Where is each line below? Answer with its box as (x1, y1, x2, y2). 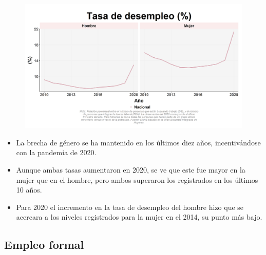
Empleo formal (4, 237, 84, 252)
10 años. (16, 184, 42, 195)
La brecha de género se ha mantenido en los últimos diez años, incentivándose (16, 137, 261, 147)
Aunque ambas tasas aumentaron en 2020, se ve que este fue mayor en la (16, 164, 245, 175)
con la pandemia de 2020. (16, 147, 97, 158)
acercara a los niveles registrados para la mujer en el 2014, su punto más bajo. (16, 211, 262, 222)
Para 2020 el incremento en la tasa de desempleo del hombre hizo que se (16, 201, 244, 212)
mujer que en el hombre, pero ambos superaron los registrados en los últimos (16, 174, 258, 185)
